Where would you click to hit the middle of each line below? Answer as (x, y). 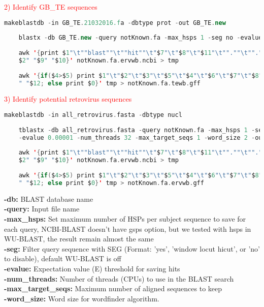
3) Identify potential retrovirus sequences (68, 99)
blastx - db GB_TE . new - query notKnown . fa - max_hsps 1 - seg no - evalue (140, 38)
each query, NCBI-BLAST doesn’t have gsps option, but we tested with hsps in (128, 228)
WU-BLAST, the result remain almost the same (79, 239)
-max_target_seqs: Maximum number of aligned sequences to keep (113, 288)
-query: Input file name (42, 209)
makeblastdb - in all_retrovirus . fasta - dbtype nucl (93, 115)
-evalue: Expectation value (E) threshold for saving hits (92, 268)
